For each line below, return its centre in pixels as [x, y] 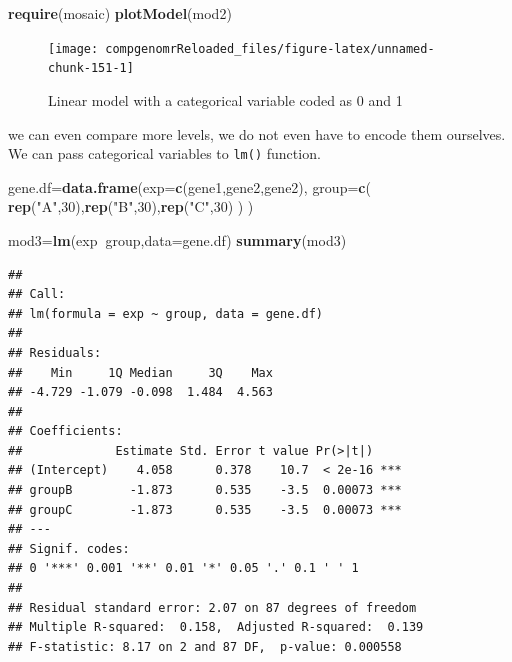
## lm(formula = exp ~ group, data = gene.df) [165, 313]
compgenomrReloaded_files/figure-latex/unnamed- [270, 48]
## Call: [37, 294]
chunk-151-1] [91, 68]
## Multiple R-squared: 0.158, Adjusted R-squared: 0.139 [216, 627]
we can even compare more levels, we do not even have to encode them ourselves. [257, 133]
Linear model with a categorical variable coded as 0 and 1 [225, 99]
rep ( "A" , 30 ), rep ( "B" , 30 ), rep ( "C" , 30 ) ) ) [131, 206]
